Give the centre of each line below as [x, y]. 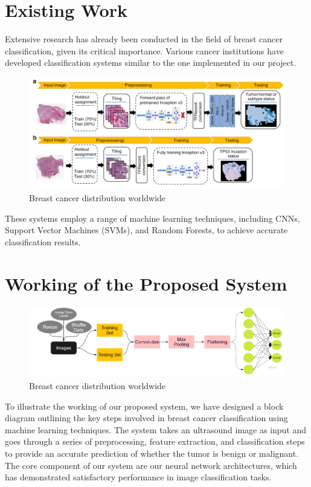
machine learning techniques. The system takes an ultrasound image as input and [156, 429]
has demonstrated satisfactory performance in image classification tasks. [138, 477]
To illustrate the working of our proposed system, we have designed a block [144, 406]
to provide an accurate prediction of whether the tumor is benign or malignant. [152, 453]
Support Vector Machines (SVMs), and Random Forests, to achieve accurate [146, 230]
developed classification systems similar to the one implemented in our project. [151, 63]
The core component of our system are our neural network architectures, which [151, 465]
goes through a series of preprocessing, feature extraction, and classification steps [155, 441]
